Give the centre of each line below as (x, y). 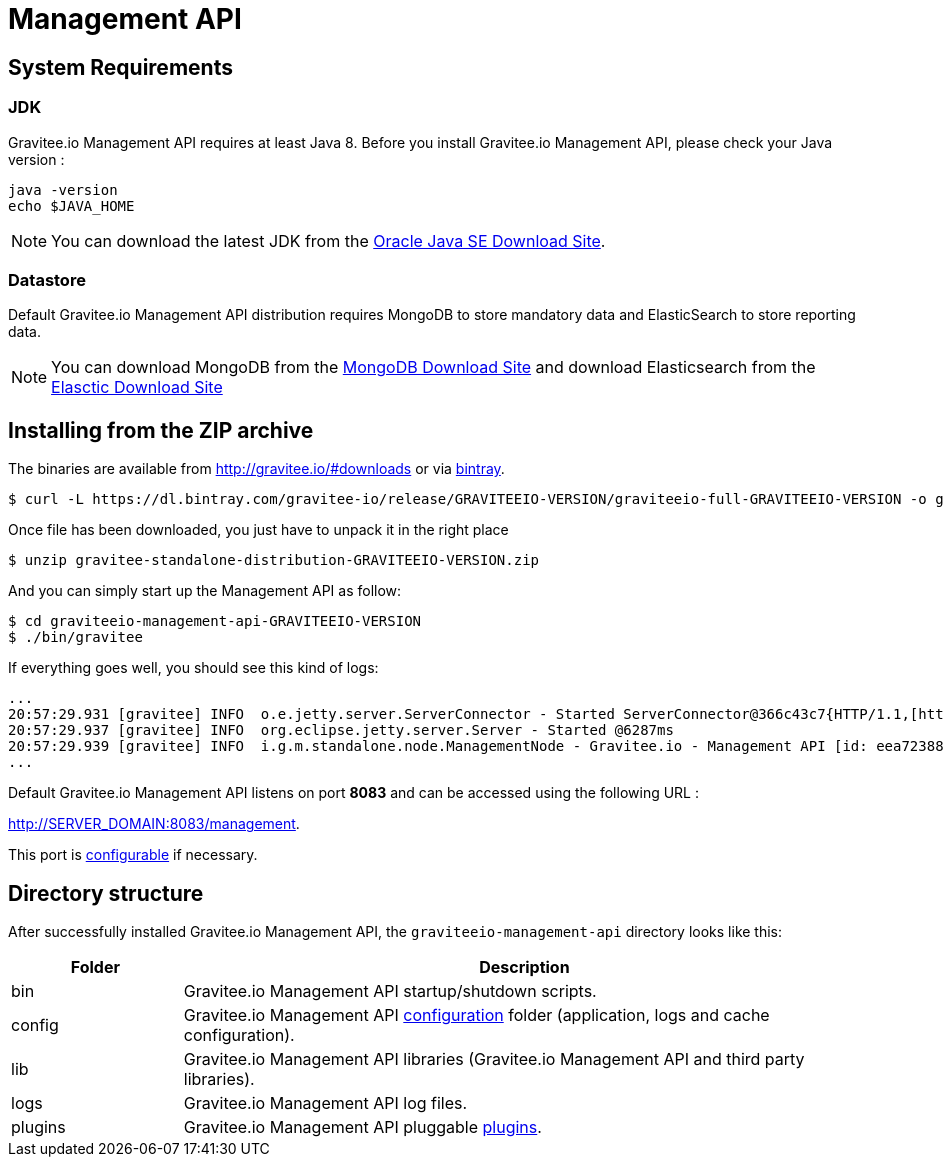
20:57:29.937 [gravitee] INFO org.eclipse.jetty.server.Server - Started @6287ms (341, 730)
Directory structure (106, 893)
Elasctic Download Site (137, 387)
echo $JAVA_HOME (71, 205)
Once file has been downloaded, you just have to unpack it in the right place (258, 530)
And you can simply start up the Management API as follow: (205, 591)
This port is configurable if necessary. (133, 855)
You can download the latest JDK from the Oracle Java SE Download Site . (328, 240)
